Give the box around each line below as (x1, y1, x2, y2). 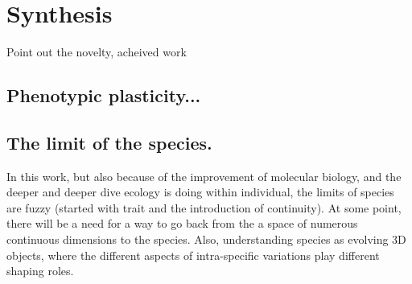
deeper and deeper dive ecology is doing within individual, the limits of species (6, 183, 394, 200)
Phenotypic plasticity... (6, 83, 201, 108)
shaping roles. (6, 262, 74, 279)
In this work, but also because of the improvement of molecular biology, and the (6, 167, 402, 184)
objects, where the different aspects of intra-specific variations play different (6, 246, 380, 263)
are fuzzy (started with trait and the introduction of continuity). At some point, (6, 199, 402, 216)
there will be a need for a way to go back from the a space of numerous (6, 215, 358, 232)
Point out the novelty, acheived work (6, 43, 187, 60)
